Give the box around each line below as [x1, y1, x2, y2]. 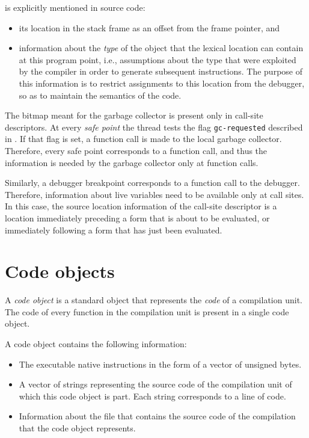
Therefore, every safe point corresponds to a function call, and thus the [5, 144, 268, 156]
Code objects [5, 259, 115, 283]
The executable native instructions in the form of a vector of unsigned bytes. [19, 357, 302, 370]
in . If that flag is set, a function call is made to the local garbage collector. [5, 132, 282, 145]
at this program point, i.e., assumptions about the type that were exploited [19, 53, 296, 66]
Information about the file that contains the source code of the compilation [19, 410, 296, 422]
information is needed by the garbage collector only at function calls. [5, 156, 259, 168]
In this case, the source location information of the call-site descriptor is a [5, 200, 277, 212]
